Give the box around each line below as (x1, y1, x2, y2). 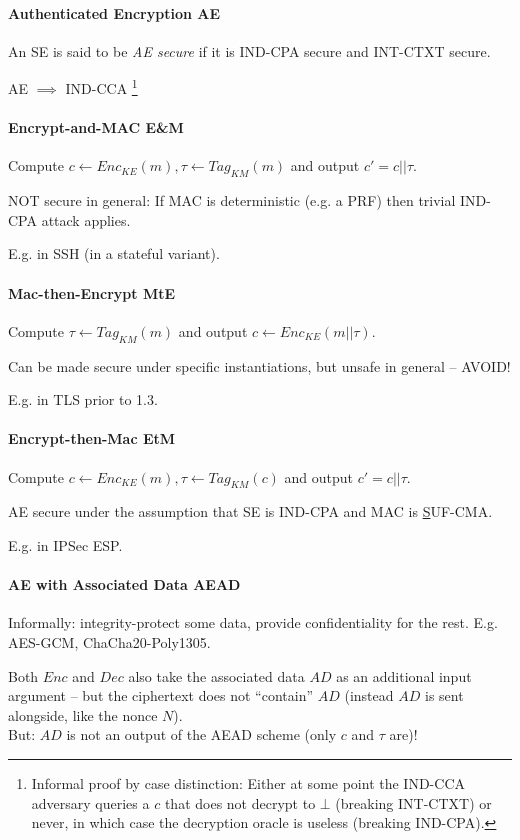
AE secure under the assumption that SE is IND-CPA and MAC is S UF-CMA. (8, 501, 493, 522)
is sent (424, 685, 464, 706)
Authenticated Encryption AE (8, 2, 220, 23)
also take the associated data (128, 665, 305, 686)
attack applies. (41, 209, 131, 230)
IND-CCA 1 (65, 75, 138, 99)
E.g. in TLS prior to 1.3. (8, 389, 158, 410)
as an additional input (336, 665, 472, 686)
